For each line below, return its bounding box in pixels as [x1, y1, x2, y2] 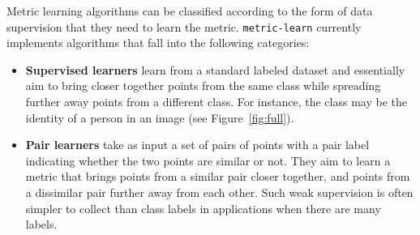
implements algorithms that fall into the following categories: [6, 34, 310, 51]
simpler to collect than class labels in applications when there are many [25, 199, 381, 216]
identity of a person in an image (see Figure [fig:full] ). [25, 109, 294, 126]
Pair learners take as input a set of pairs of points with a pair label [25, 136, 370, 153]
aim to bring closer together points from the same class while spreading [25, 77, 381, 94]
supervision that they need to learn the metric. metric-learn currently [6, 18, 362, 35]
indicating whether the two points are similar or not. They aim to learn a [25, 152, 391, 169]
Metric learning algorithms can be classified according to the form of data [6, 2, 373, 19]
